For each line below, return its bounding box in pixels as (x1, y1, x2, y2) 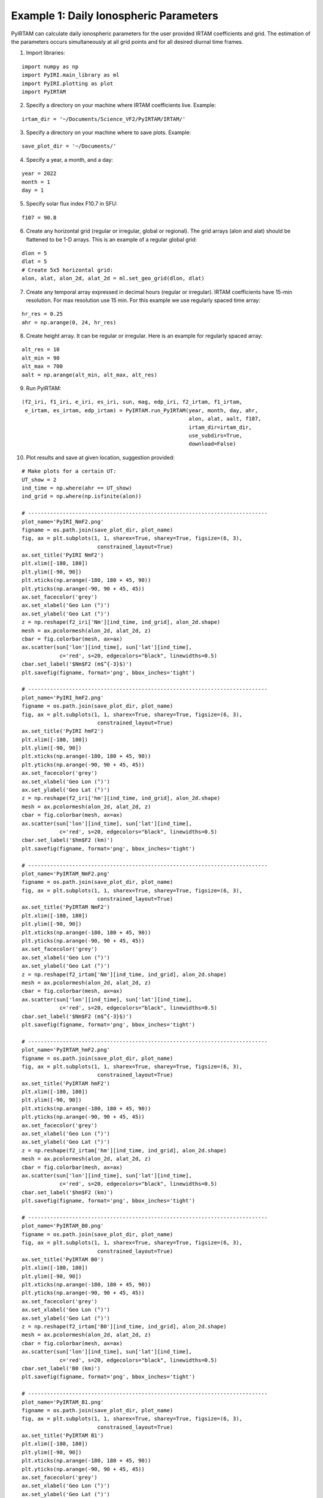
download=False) (188, 440, 236, 448)
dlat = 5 (22, 258, 47, 265)
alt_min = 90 (22, 354, 60, 361)
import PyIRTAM (22, 88, 66, 95)
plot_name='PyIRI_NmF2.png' (22, 518, 104, 525)
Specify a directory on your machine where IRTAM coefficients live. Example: (26, 102, 217, 109)
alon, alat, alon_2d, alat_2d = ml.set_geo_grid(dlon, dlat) (22, 275, 205, 282)
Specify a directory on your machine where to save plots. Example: (26, 129, 191, 136)
